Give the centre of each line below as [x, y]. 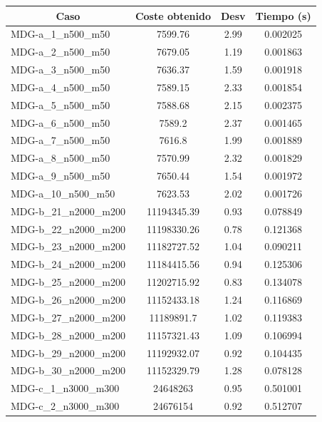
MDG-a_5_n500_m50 [61, 104]
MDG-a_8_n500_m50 [61, 158]
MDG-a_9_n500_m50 [61, 176]
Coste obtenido [173, 15]
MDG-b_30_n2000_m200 [68, 370]
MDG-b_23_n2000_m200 [68, 246]
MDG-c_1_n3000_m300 [65, 388]
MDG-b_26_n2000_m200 [68, 299]
